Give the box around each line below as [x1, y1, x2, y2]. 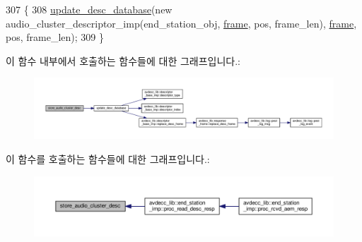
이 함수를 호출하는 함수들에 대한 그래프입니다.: [6, 151, 210, 166]
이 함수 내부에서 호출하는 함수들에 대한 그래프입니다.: [6, 53, 240, 68]
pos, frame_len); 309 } [6, 30, 104, 44]
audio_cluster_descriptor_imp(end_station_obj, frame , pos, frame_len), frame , [6, 16, 357, 30]
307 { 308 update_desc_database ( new [6, 2, 173, 16]
